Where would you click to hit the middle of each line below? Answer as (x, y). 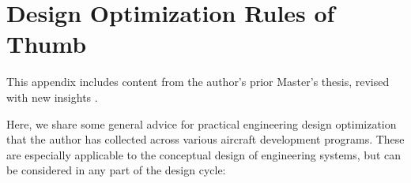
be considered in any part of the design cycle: (116, 170)
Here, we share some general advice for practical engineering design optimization (202, 123)
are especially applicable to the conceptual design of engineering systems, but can (204, 154)
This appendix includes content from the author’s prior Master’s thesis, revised (198, 82)
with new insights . (52, 97)
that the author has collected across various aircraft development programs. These (205, 139)
